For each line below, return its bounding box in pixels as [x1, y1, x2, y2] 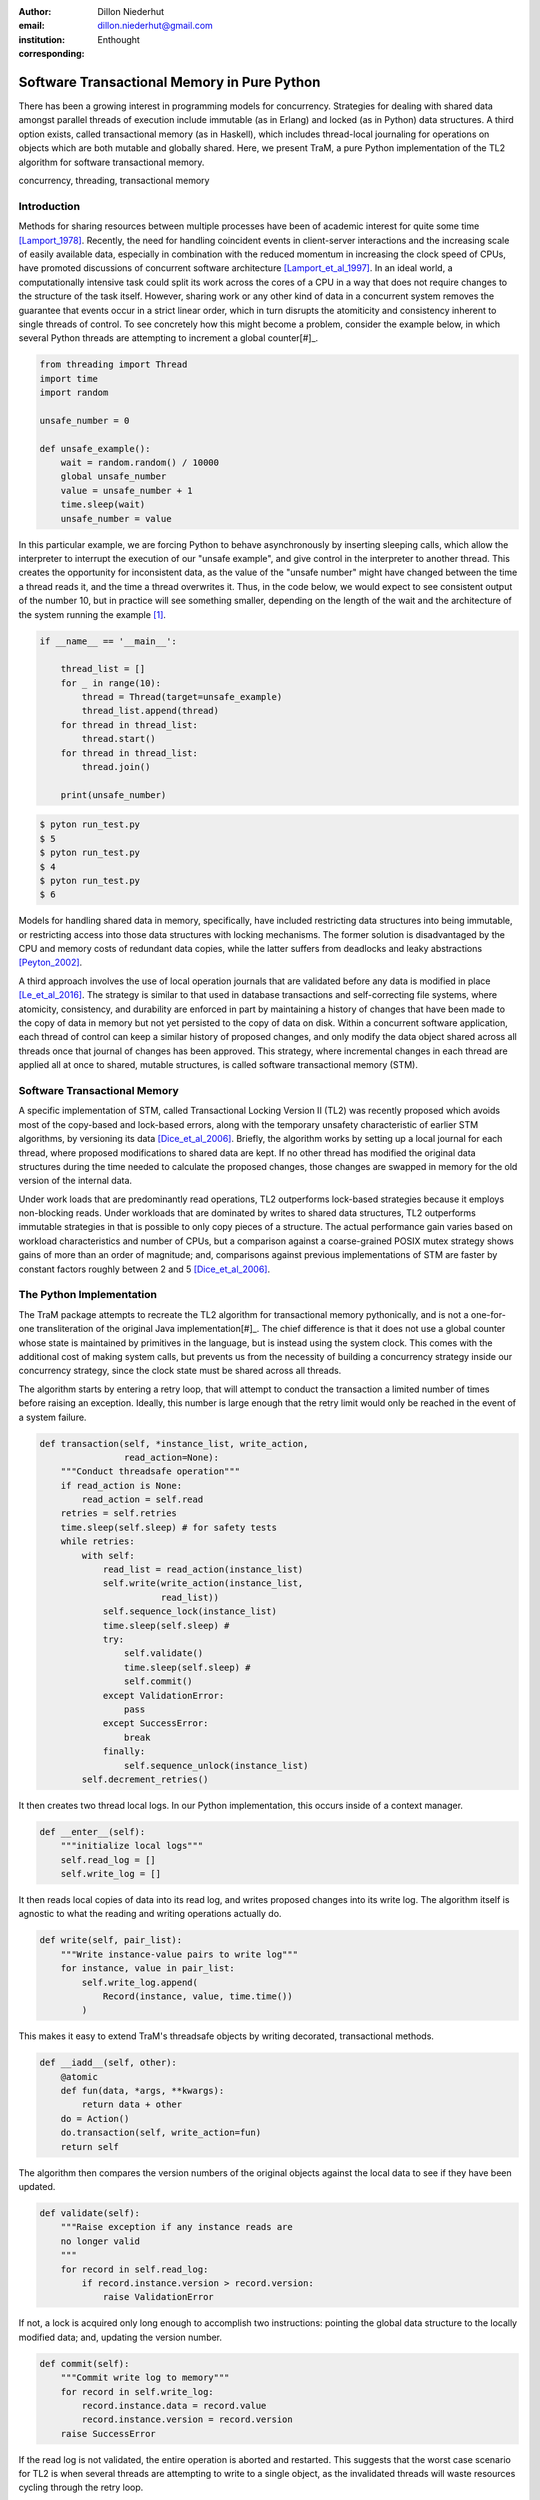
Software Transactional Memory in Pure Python [18, 73, 321, 90]
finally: [102, 1746, 146, 1757]
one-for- [470, 1308, 507, 1320]
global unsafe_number [60, 471, 167, 482]
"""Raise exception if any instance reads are [60, 2221, 294, 2233]
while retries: [60, 1536, 135, 1547]
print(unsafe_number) [60, 789, 167, 800]
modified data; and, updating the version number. [18, 2331, 223, 2343]
